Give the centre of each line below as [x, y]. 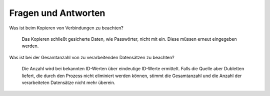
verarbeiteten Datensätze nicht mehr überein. [68, 83]
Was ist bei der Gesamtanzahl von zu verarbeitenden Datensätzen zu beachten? [92, 57]
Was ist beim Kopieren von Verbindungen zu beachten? [66, 28]
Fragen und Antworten [57, 13]
